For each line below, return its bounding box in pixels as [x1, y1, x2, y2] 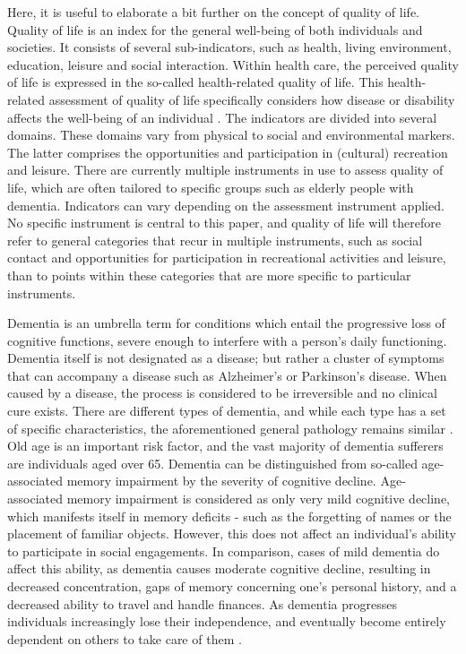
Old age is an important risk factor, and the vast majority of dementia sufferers [7, 436, 444, 455]
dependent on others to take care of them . [7, 629, 242, 648]
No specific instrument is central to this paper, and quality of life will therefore [7, 213, 441, 232]
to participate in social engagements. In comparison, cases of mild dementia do [7, 541, 440, 560]
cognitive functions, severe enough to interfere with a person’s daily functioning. [7, 331, 447, 349]
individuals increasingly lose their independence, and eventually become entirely [7, 612, 446, 631]
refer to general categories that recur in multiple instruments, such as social [7, 230, 423, 249]
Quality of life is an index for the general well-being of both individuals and [7, 20, 423, 39]
